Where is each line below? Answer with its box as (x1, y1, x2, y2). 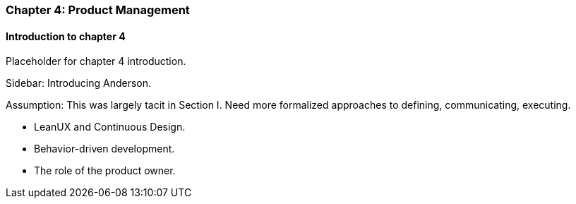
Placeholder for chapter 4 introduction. (6, 55, 186, 68)
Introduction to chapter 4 (6, 30, 126, 42)
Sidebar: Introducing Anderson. (6, 77, 152, 90)
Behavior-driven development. (34, 143, 175, 155)
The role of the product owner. (34, 164, 176, 177)
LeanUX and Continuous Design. (34, 121, 186, 133)
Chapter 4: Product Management (6, 3, 190, 17)
